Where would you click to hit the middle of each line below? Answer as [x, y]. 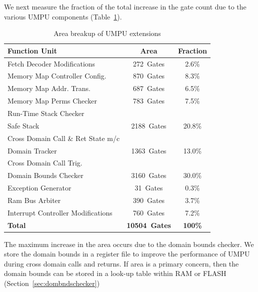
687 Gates [149, 88]
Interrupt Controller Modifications [60, 212]
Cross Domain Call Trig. [45, 163]
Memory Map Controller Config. [57, 76]
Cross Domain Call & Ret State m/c [64, 138]
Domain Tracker [32, 150]
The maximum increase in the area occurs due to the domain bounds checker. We [129, 244]
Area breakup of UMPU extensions [107, 33]
